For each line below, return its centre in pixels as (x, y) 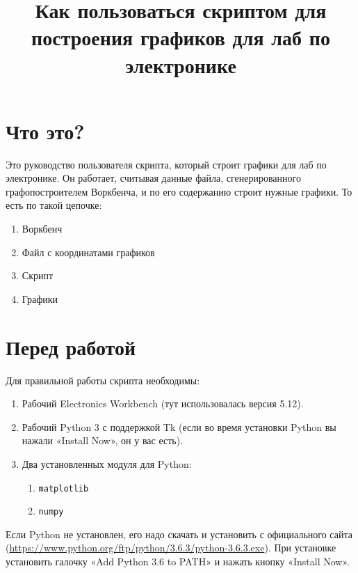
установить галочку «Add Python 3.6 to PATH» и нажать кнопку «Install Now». (178, 562)
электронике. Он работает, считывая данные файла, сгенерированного (153, 178)
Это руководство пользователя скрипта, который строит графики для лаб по (166, 164)
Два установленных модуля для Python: (107, 463)
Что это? (45, 131)
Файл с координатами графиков (88, 252)
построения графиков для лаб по (181, 37)
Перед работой (71, 346)
